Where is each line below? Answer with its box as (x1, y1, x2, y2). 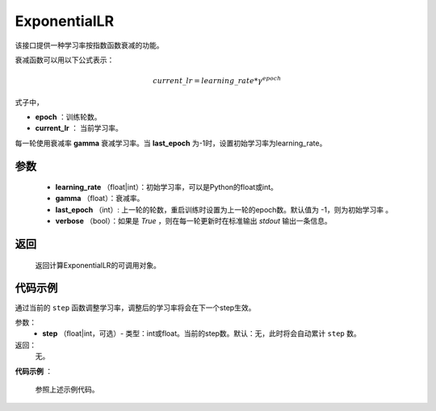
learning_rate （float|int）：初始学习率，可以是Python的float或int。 (55, 182, 279, 192)
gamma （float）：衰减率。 (55, 194, 145, 203)
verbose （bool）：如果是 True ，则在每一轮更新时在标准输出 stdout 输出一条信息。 (55, 216, 333, 226)
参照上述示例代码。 (35, 384, 99, 394)
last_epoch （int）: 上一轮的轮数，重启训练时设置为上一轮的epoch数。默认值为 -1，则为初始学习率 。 (55, 204, 393, 214)
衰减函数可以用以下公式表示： (15, 55, 115, 65)
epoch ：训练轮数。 (35, 111, 102, 121)
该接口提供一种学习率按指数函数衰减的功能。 (15, 40, 164, 50)
